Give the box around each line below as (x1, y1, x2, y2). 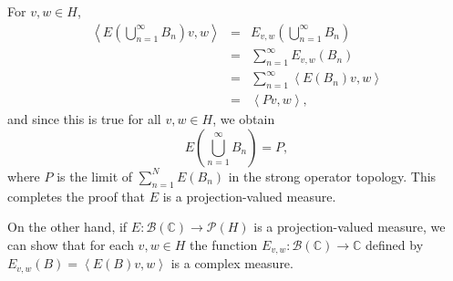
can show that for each (7, 234, 134, 254)
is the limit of (57, 166, 133, 185)
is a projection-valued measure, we (253, 217, 446, 236)
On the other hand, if (7, 217, 128, 236)
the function (190, 234, 258, 254)
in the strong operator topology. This (228, 166, 437, 185)
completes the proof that (7, 186, 146, 205)
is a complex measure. (170, 254, 293, 273)
